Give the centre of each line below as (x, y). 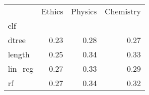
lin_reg (21, 69)
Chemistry (123, 11)
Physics (84, 11)
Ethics (52, 11)
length (19, 54)
